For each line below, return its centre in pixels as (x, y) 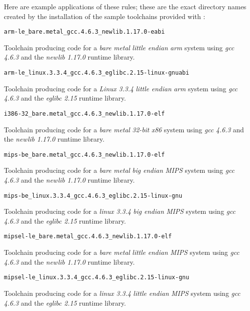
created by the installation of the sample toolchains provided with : (105, 16)
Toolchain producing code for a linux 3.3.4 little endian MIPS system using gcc (122, 293)
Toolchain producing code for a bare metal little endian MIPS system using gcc (122, 252)
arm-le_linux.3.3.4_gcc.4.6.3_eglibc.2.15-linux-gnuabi (97, 73)
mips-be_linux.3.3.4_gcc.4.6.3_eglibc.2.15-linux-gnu (93, 196)
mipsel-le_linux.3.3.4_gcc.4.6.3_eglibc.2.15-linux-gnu (97, 278)
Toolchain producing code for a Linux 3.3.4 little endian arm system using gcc (121, 88)
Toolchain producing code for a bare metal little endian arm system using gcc (119, 47)
